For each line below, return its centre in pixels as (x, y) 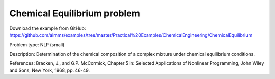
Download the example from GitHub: (48, 28)
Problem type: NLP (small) (37, 45)
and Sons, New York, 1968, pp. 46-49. (50, 70)
